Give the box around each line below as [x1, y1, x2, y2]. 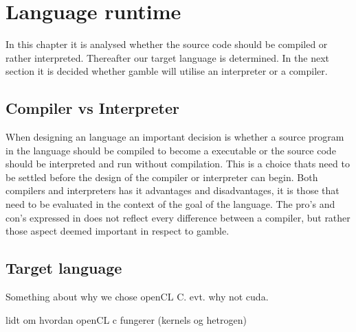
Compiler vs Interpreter [5, 97, 180, 119]
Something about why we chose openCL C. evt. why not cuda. [5, 289, 269, 304]
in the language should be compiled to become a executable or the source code [5, 143, 336, 157]
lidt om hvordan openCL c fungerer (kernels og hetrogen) [5, 312, 247, 327]
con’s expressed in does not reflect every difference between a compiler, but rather [5, 210, 351, 224]
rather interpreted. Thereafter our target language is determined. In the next [5, 50, 330, 64]
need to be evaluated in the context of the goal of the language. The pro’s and [5, 197, 335, 211]
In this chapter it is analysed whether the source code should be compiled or [5, 37, 328, 51]
